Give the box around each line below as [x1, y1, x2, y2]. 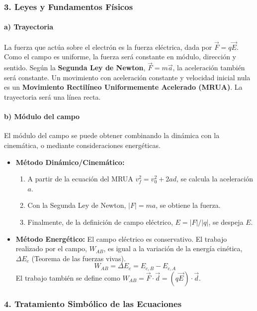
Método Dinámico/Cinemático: [15, 156, 125, 167]
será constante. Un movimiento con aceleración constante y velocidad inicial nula [4, 72, 251, 82]
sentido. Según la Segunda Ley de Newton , [4, 62, 146, 73]
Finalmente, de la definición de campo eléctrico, [27, 217, 173, 227]
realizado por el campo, [15, 243, 87, 254]
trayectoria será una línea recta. [4, 92, 101, 102]
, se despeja [208, 217, 244, 227]
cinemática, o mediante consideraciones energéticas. [4, 140, 161, 151]
